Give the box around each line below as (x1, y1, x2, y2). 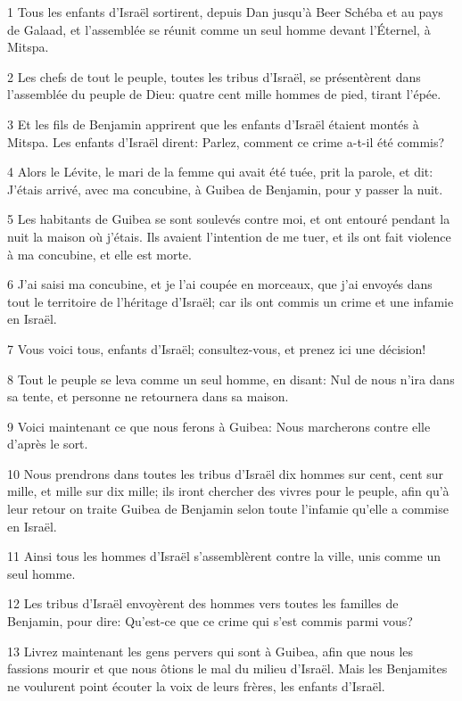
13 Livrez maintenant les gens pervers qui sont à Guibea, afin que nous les (7, 641, 414, 660)
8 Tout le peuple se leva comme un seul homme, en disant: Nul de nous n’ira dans (7, 369, 455, 388)
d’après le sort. (7, 434, 88, 453)
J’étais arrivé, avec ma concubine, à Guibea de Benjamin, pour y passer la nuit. (7, 179, 443, 198)
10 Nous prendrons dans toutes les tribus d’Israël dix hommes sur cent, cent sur (7, 464, 444, 482)
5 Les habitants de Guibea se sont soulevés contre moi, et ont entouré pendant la (7, 210, 450, 228)
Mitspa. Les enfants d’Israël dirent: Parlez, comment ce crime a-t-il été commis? (7, 132, 445, 151)
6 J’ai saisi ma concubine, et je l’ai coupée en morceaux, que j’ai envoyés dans (7, 275, 433, 293)
